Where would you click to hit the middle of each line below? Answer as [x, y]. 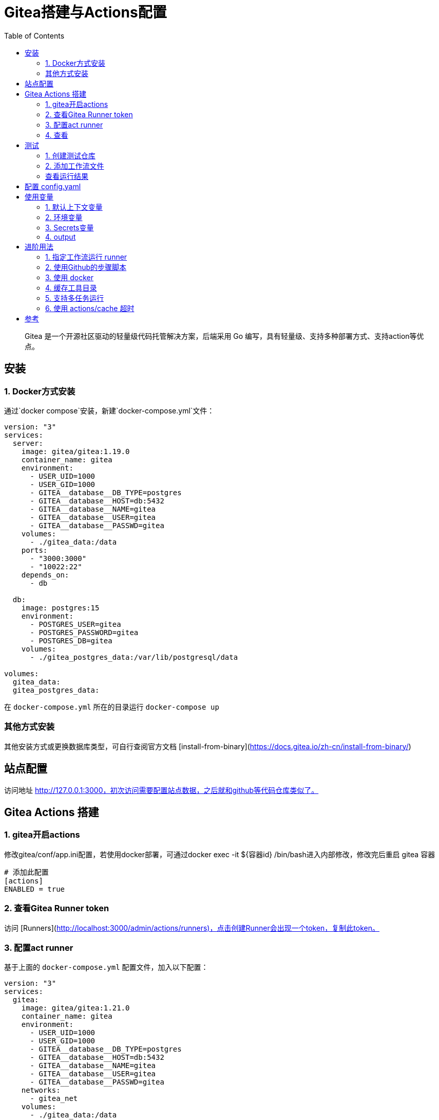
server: [28, 443]
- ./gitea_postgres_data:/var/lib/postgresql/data [134, 657]
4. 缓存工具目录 [71, 287]
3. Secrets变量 [70, 227]
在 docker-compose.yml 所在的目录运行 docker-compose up [112, 707]
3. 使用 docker [70, 277]
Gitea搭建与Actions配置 [85, 12]
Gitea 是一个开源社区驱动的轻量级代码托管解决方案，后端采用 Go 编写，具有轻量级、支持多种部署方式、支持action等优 [224, 336]
